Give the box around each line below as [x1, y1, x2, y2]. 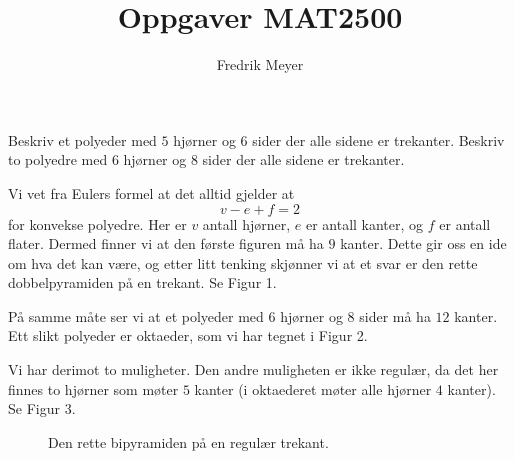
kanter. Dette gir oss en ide [340, 233, 507, 254]
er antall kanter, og [305, 213, 424, 234]
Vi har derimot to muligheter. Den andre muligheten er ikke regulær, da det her [8, 359, 499, 380]
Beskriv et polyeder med [8, 129, 157, 150]
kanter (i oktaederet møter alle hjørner [194, 378, 432, 399]
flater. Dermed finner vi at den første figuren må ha [8, 233, 324, 254]
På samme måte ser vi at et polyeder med [8, 305, 264, 326]
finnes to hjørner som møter [8, 378, 179, 399]
